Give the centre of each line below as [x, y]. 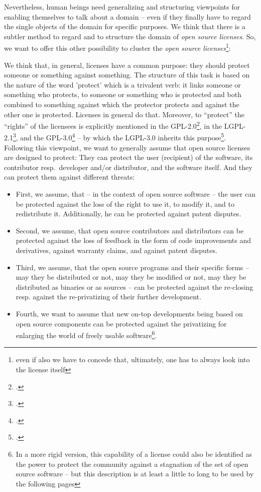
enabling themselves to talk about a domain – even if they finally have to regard [127, 16]
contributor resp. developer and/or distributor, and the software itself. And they [128, 167]
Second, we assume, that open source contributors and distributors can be [130, 230]
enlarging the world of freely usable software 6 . [86, 334]
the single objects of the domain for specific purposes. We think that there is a [125, 26]
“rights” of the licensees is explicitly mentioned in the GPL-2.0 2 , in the [113, 125]
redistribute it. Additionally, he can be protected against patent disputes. [128, 214]
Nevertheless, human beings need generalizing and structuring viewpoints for [122, 7]
